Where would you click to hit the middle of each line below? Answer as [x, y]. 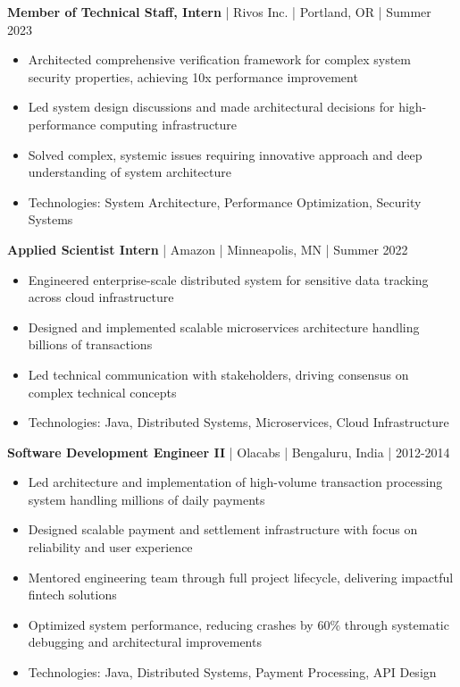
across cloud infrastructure [101, 297]
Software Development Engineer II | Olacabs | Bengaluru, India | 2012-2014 [229, 452]
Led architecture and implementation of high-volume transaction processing [235, 482]
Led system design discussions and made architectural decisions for [211, 107]
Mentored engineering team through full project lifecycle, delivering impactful [241, 577]
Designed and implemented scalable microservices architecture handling [224, 327]
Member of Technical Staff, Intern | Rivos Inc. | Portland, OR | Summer [219, 12]
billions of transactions [90, 344]
